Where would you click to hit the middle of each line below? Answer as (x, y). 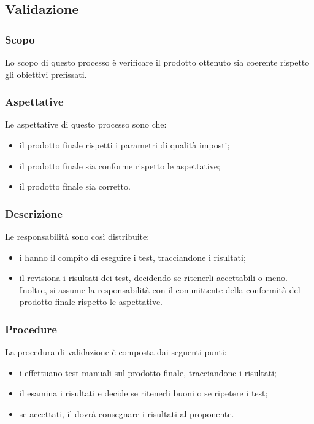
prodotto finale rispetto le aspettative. (91, 302)
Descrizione (34, 213)
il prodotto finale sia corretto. (75, 186)
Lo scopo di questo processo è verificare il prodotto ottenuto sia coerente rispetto (157, 62)
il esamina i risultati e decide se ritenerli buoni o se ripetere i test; (144, 393)
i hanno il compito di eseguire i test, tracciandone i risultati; (132, 257)
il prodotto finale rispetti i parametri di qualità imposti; (124, 145)
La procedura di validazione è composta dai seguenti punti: (116, 352)
